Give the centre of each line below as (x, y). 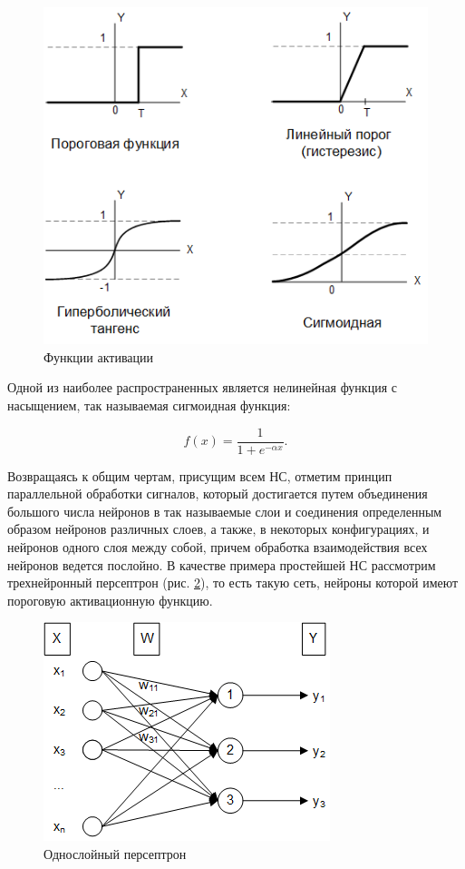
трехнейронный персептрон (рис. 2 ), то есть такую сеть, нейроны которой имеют (233, 583)
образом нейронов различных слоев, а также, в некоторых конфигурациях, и (218, 529)
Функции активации (99, 356)
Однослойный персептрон (115, 854)
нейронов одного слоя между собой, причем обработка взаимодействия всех (218, 547)
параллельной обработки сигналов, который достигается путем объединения (218, 494)
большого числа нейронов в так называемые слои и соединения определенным (225, 511)
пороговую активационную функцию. (110, 600)
